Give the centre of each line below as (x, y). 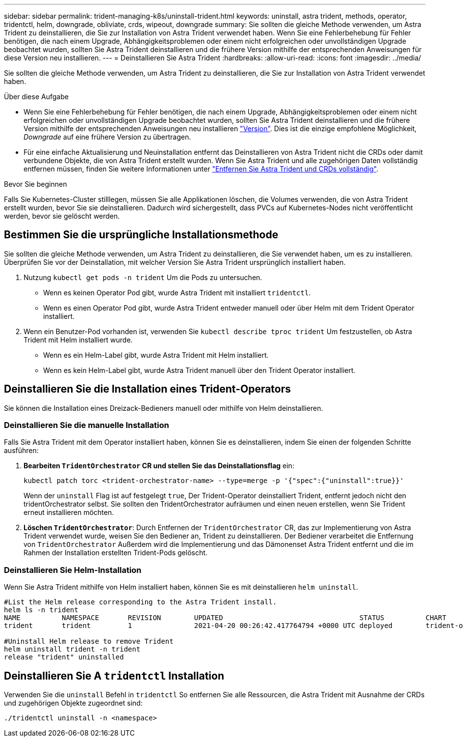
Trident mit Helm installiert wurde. (78, 340)
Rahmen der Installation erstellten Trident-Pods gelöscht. (116, 553)
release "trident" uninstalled (64, 657)
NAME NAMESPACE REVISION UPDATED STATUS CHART (225, 618)
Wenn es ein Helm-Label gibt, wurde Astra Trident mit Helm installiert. (156, 355)
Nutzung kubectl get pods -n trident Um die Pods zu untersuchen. (143, 277)
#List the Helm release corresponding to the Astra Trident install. (141, 602)
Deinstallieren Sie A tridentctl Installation (114, 676)
